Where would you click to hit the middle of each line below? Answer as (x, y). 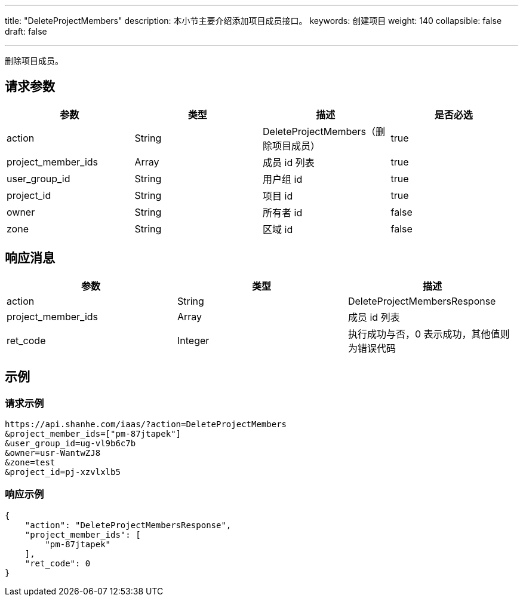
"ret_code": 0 (58, 563)
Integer (193, 340)
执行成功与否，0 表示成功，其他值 (424, 334)
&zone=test (30, 462)
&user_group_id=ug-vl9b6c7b (70, 443)
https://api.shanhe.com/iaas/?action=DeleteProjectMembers (146, 424)
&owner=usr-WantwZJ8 (53, 453)
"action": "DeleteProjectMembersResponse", (128, 525)
